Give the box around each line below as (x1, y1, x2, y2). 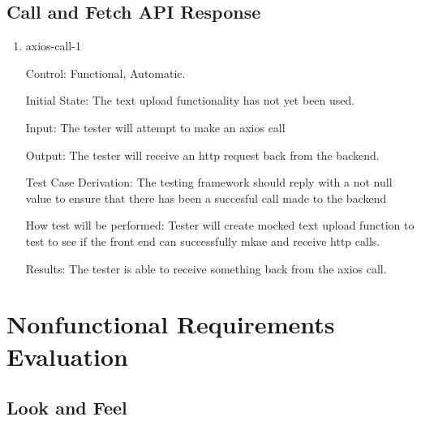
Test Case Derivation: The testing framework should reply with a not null (25, 174, 393, 191)
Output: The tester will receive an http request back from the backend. (25, 146, 380, 163)
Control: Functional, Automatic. (25, 64, 186, 81)
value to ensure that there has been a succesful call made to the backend (25, 189, 387, 206)
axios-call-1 (25, 37, 81, 54)
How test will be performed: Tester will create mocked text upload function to (25, 217, 415, 234)
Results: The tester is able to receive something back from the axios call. (25, 260, 387, 277)
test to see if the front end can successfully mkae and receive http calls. (25, 232, 380, 249)
